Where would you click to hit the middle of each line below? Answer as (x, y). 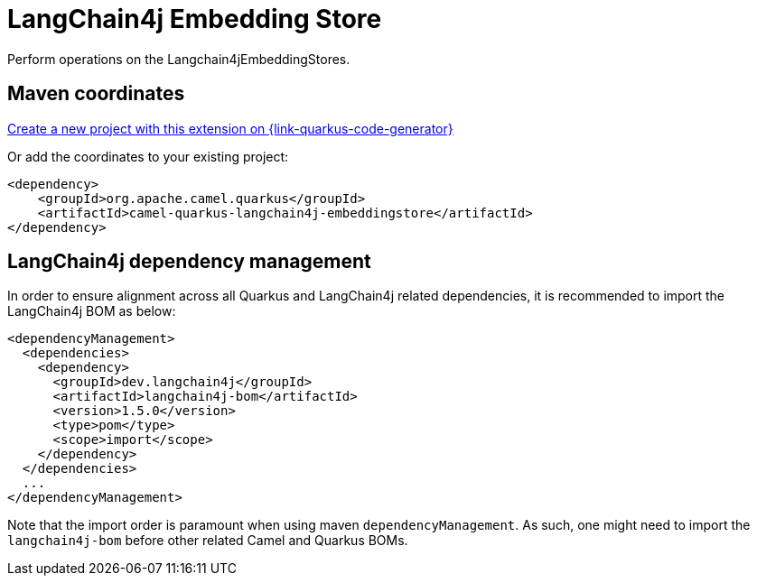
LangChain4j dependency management (189, 262)
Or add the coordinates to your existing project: (148, 156)
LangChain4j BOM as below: (92, 311)
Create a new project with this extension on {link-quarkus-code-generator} (230, 128)
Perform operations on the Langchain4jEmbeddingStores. (179, 59)
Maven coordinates (96, 94)
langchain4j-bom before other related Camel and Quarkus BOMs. (208, 541)
